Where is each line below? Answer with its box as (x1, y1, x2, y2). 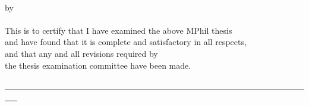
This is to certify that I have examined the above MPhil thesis (5, 24, 232, 36)
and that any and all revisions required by (5, 47, 158, 59)
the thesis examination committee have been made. (5, 59, 191, 71)
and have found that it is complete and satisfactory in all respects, (5, 36, 247, 48)
